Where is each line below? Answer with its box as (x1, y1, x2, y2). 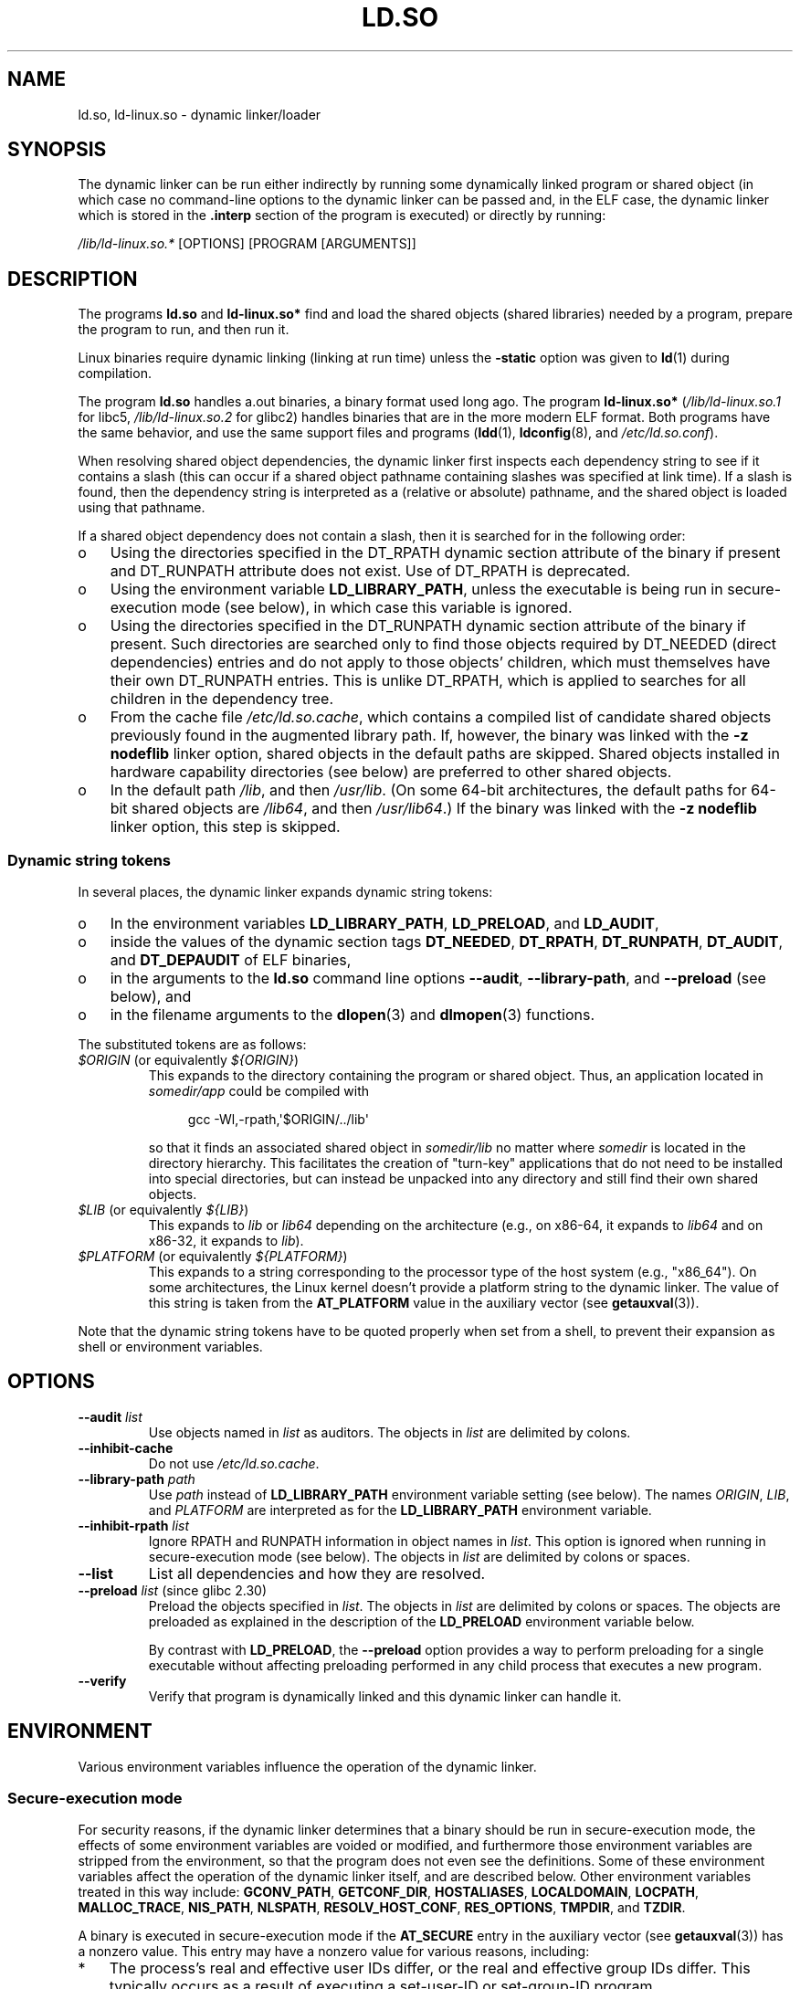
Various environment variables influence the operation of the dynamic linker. (78, 1758, 537, 1774)
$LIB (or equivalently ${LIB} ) (78, 1202, 249, 1218)
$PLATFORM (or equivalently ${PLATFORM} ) (78, 1248, 348, 1265)
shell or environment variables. (78, 1339, 263, 1355)
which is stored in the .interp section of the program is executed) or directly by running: (78, 207, 606, 224)
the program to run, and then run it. (78, 321, 289, 338)
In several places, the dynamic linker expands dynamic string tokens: (78, 884, 493, 900)
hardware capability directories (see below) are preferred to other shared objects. (110, 763, 672, 782)
